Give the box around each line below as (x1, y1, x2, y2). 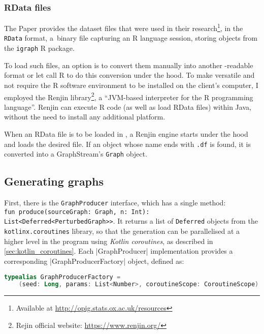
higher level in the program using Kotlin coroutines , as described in (4, 235, 213, 246)
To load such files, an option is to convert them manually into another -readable (4, 59, 253, 70)
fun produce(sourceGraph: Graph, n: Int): (4, 208, 150, 216)
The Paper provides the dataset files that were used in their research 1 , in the (4, 21, 243, 33)
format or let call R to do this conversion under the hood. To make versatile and (4, 70, 255, 80)
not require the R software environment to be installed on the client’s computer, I (4, 79, 258, 90)
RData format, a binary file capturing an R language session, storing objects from (4, 33, 257, 43)
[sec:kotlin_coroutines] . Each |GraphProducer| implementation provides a (4, 246, 233, 256)
